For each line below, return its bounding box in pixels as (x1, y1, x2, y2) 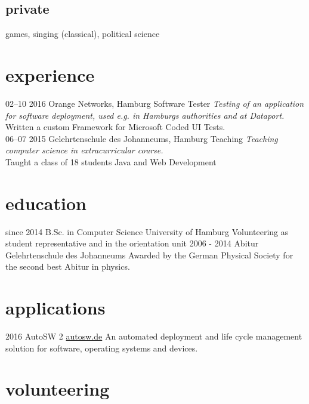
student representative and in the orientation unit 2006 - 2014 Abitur (5, 237, 259, 249)
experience (5, 62, 95, 87)
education (5, 190, 86, 215)
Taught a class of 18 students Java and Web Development (5, 155, 217, 168)
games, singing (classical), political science (5, 27, 160, 40)
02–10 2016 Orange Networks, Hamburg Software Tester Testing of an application (5, 97, 304, 109)
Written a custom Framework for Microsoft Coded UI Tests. (5, 121, 225, 133)
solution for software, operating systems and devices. (5, 341, 198, 354)
